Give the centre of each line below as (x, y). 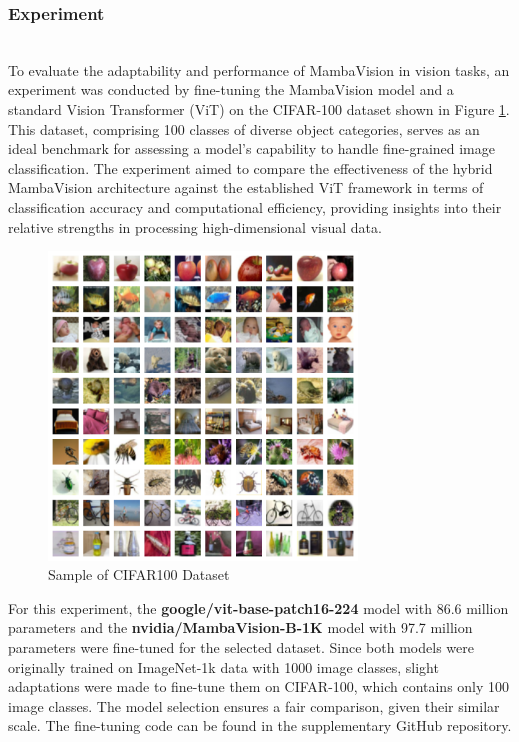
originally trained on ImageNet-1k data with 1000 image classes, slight (223, 666)
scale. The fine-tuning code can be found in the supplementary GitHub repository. (260, 725)
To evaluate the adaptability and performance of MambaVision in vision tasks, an (259, 69)
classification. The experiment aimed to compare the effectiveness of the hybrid (250, 167)
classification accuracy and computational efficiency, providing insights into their (255, 206)
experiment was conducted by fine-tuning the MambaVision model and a (231, 89)
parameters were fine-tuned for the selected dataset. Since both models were (241, 647)
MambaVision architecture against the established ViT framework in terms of (246, 187)
